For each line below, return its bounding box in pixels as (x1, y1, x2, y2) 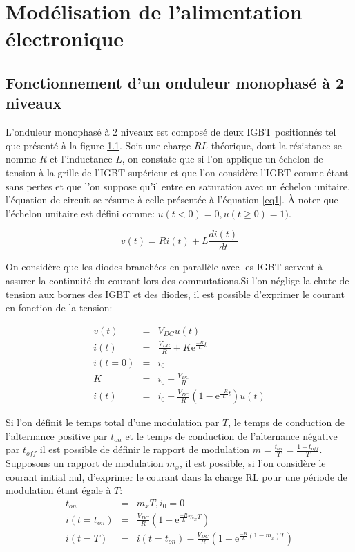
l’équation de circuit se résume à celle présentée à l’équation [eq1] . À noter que (6, 192, 338, 207)
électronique (6, 24, 124, 53)
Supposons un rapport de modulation (6, 456, 164, 470)
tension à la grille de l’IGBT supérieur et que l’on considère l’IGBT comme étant (6, 165, 349, 179)
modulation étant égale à (6, 483, 111, 497)
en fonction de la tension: (6, 300, 113, 315)
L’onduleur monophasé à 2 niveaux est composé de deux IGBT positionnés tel (6, 125, 336, 139)
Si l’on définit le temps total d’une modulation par (6, 415, 220, 430)
